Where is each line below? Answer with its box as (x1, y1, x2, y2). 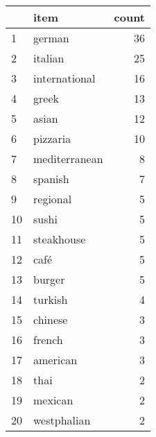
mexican (33, 392, 73, 408)
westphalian (33, 412, 91, 428)
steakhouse (33, 231, 86, 247)
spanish (33, 171, 69, 187)
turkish (33, 291, 68, 307)
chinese (33, 311, 68, 327)
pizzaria (33, 130, 71, 146)
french (33, 332, 63, 348)
